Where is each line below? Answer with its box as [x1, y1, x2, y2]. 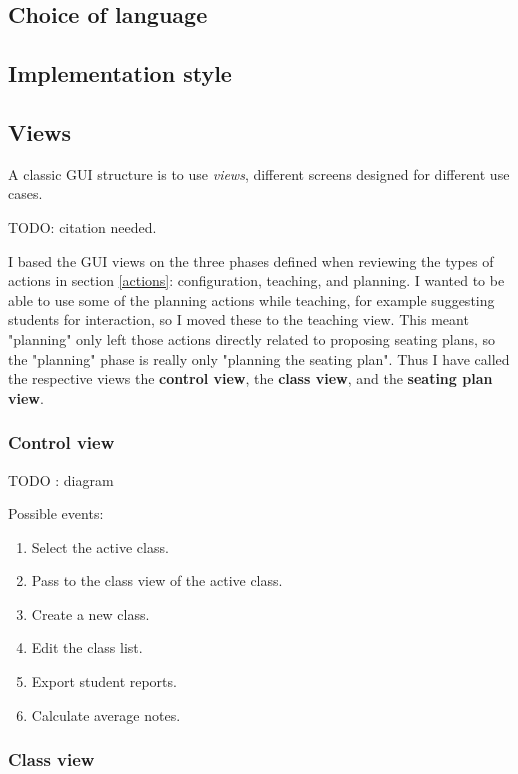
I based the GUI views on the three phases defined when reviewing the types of [8, 250, 494, 271]
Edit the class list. [31, 637, 143, 658]
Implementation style [8, 58, 232, 89]
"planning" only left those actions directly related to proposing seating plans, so [8, 328, 496, 349]
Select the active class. [31, 536, 169, 557]
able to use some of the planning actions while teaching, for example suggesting [8, 289, 495, 310]
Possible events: [8, 503, 104, 524]
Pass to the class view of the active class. [31, 570, 283, 591]
